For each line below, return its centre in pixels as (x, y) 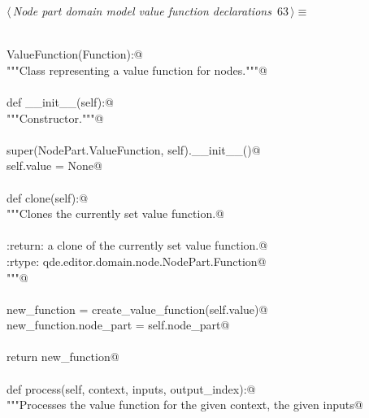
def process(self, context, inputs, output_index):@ (131, 388)
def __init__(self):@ (60, 101)
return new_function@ (63, 357)
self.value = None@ (54, 165)
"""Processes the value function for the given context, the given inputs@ (185, 405)
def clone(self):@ (48, 197)
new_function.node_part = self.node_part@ (118, 325)
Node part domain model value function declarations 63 (150, 11)
